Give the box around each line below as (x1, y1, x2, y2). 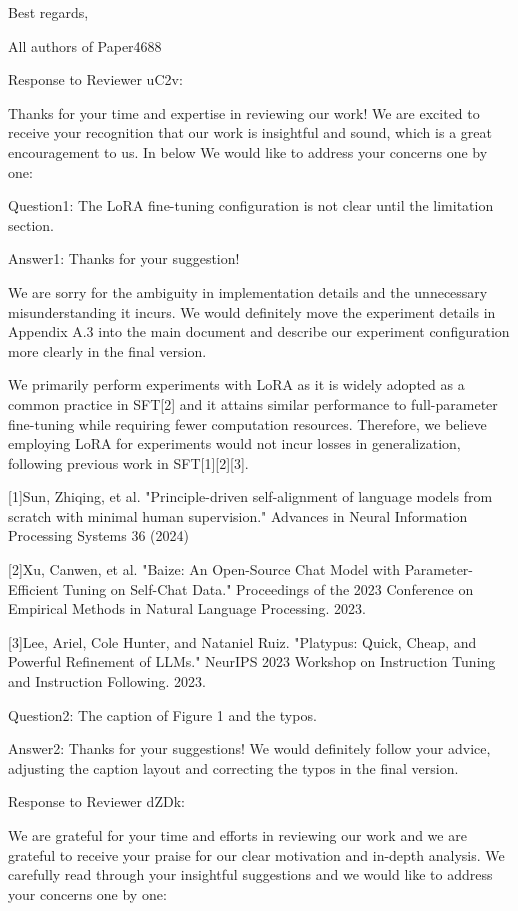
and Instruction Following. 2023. (8, 671, 206, 692)
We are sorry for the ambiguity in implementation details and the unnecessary (8, 281, 488, 302)
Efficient (8, 578, 59, 599)
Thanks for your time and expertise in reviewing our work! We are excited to (8, 102, 480, 123)
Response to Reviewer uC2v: (8, 69, 183, 90)
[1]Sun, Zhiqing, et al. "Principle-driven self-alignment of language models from (8, 486, 493, 507)
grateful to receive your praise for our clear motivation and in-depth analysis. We (8, 844, 505, 865)
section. (8, 214, 54, 235)
